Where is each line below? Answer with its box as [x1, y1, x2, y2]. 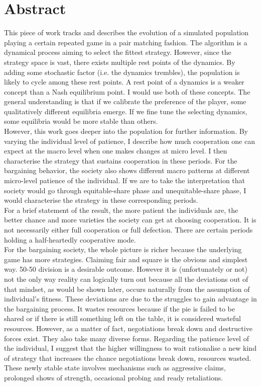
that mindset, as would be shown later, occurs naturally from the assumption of [4, 283, 250, 294]
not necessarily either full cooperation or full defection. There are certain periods [4, 224, 253, 235]
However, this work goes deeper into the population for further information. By [4, 126, 248, 136]
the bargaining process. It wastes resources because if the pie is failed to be [4, 303, 235, 314]
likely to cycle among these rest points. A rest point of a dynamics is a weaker [4, 76, 244, 87]
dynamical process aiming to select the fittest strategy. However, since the [4, 47, 231, 57]
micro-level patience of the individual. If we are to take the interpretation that [4, 175, 245, 186]
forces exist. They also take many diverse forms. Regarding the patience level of [4, 333, 249, 343]
